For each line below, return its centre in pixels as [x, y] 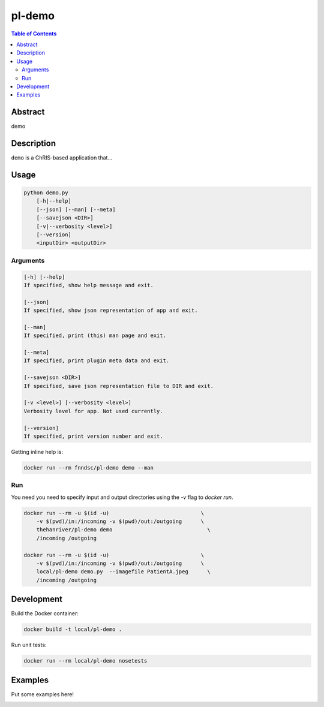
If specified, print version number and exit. [93, 436]
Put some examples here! [43, 694]
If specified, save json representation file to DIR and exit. [119, 386]
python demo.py [46, 193]
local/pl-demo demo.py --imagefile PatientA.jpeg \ [123, 572]
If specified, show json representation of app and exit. [111, 311]
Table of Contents [34, 34]
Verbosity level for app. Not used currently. [93, 411]
